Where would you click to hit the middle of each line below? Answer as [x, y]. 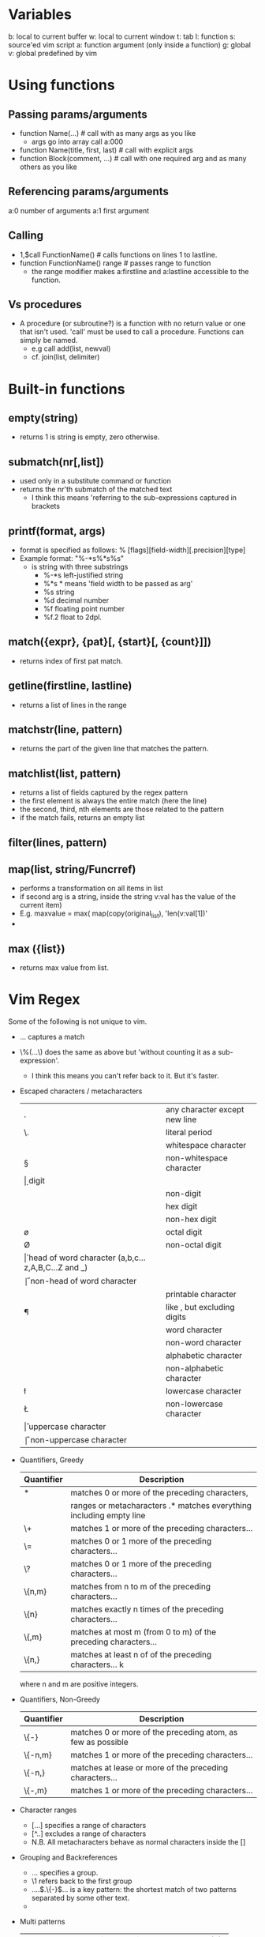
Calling [26, 236]
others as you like [48, 167]
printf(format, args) [57, 531]
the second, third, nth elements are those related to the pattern [122, 809]
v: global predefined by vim [52, 53]
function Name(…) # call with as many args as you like [108, 133]
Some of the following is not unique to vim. [78, 1021]
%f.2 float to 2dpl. [73, 617]
